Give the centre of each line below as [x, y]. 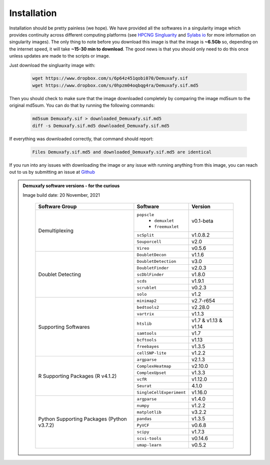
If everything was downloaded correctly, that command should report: [81, 139]
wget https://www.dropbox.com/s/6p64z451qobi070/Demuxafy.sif [110, 78]
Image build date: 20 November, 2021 [61, 195]
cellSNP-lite [152, 353]
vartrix [145, 314]
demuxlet [164, 221]
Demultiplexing [56, 231]
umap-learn [149, 445]
